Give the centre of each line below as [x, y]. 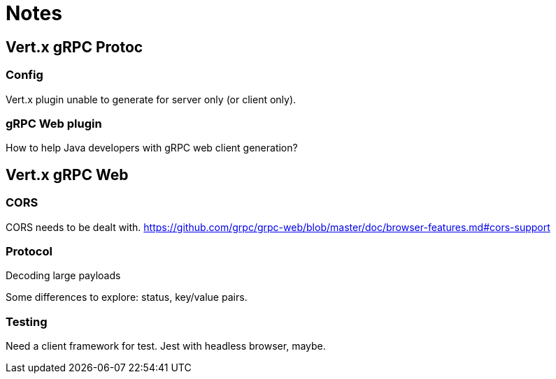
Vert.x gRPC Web [67, 174]
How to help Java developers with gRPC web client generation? [152, 148]
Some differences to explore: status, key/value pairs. [127, 297]
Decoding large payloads [63, 276]
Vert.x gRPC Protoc [74, 47]
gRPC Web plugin [54, 123]
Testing [27, 321]
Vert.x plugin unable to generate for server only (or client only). [151, 99]
